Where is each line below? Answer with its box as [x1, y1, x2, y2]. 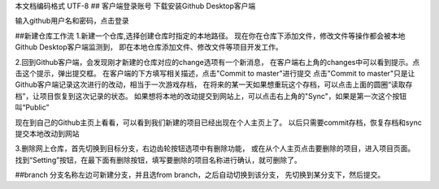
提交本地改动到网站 [15, 128, 80, 138]
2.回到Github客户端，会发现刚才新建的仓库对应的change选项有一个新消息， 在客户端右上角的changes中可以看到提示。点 [15, 57, 420, 67]
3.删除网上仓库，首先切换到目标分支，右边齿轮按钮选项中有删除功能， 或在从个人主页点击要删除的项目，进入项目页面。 [15, 144, 415, 153]
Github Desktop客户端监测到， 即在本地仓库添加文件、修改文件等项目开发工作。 [15, 42, 284, 52]
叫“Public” [15, 102, 50, 113]
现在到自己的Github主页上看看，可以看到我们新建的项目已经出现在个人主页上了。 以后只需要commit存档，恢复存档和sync [15, 118, 422, 127]
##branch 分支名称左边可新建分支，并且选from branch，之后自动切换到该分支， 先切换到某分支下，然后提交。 [15, 170, 385, 180]
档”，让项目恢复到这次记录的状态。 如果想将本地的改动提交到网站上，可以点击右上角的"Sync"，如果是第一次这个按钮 [15, 91, 407, 101]
